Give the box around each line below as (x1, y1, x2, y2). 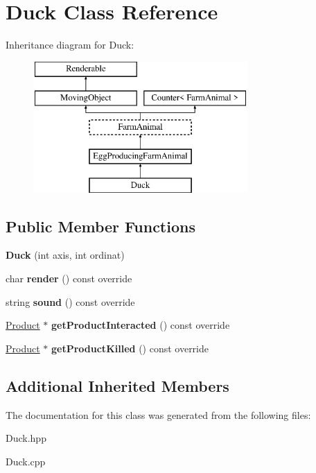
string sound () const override (6, 294, 135, 309)
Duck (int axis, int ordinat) (6, 248, 125, 262)
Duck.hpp (6, 431, 46, 445)
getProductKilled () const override (51, 341, 209, 355)
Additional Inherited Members (6, 375, 229, 396)
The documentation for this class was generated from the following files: (6, 407, 311, 422)
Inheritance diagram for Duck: (6, 37, 134, 52)
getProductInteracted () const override (51, 318, 230, 332)
